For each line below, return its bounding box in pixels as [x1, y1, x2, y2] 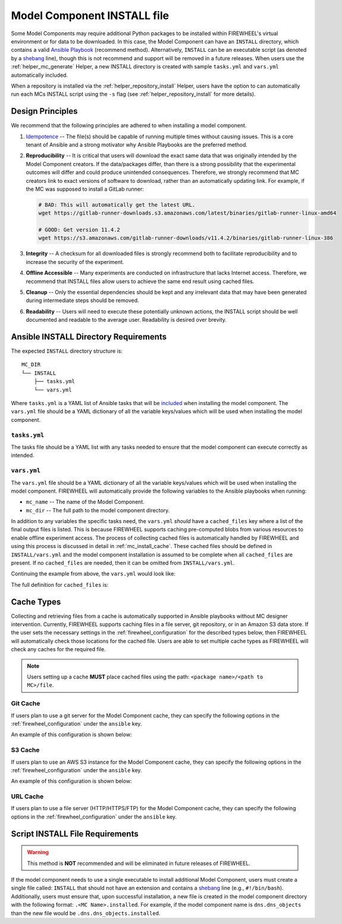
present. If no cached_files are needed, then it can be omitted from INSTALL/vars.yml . [11, 559, 235, 567]
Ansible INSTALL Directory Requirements [11, 332, 167, 342]
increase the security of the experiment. [26, 258, 124, 265]
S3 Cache [11, 746, 40, 754]
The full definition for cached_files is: [11, 581, 109, 588]
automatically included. [11, 71, 68, 79]
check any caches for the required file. [11, 646, 106, 653]
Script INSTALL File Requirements [11, 829, 139, 839]
